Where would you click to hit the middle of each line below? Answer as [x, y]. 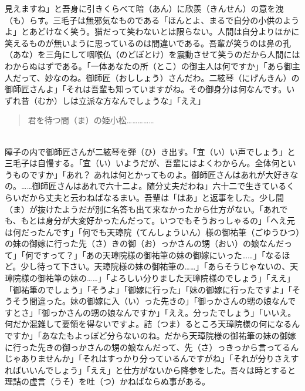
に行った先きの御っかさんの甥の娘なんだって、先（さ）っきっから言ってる [148, 347]
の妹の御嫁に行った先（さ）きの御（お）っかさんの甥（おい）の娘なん [140, 243]
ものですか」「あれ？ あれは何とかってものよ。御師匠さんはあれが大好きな [155, 174]
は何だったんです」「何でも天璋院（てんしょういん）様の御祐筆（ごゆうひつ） [152, 232]
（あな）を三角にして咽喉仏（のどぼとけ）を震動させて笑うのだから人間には [152, 54]
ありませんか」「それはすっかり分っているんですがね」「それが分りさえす [160, 358]
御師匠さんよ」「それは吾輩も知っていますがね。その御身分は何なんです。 [146, 89]
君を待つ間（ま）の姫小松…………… [91, 120]
